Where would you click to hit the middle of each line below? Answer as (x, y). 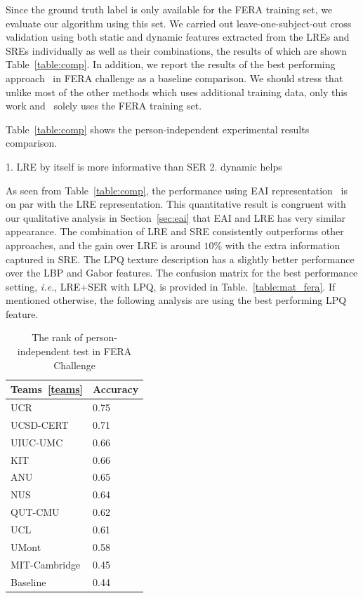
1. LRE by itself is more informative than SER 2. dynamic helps (144, 166)
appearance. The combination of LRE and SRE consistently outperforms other (175, 231)
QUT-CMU (35, 512)
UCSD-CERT (40, 424)
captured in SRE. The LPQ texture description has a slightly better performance (180, 259)
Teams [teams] (47, 389)
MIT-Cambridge (46, 564)
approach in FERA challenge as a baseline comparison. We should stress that (174, 78)
